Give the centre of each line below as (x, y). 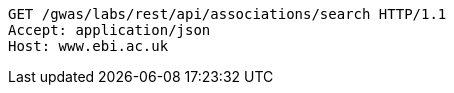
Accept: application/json (109, 30)
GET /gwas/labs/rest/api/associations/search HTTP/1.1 (227, 14)
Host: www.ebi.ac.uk (88, 46)
